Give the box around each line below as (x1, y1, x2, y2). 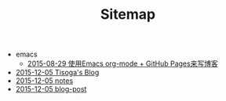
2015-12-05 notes (15, 76, 74, 85)
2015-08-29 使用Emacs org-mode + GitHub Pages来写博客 (27, 59, 218, 68)
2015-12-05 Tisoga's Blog (15, 68, 100, 78)
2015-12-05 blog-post (15, 85, 87, 94)
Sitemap (100, 5, 156, 23)
